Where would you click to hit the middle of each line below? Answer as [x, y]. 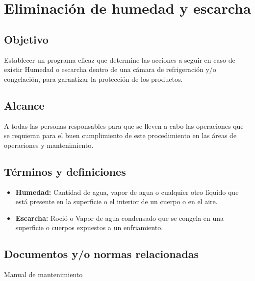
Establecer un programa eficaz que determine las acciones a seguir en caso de [120, 59]
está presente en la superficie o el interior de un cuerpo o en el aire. [116, 201]
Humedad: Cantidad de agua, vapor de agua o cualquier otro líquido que [127, 192]
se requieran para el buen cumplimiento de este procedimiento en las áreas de [120, 135]
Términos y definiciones [65, 171]
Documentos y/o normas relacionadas [102, 254]
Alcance [24, 105]
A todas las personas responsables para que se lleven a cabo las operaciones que [124, 126]
